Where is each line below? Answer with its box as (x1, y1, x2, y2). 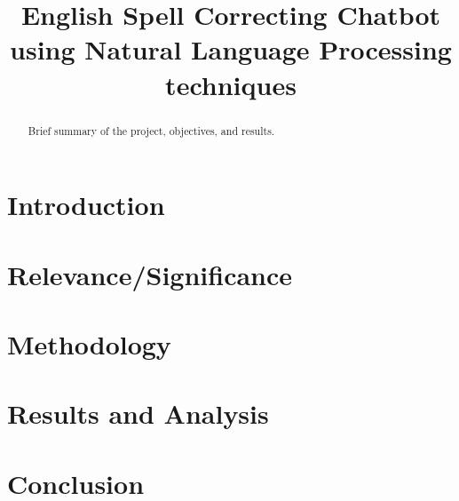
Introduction (7, 187, 165, 223)
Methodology (7, 325, 171, 362)
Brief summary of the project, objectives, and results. (28, 123, 275, 138)
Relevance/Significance (7, 256, 293, 292)
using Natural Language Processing (10, 31, 452, 68)
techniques (165, 66, 297, 102)
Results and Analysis (7, 395, 269, 432)
